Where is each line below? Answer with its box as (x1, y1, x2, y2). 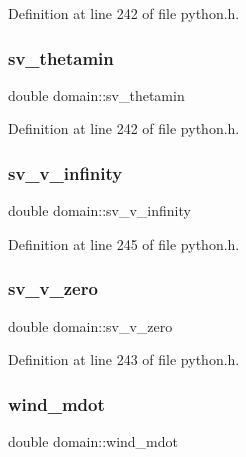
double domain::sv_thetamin (8, 84, 185, 105)
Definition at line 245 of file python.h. (8, 233, 240, 254)
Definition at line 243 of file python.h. (8, 349, 240, 370)
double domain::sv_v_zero (8, 315, 173, 336)
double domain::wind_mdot (8, 431, 178, 452)
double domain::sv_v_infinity (8, 200, 191, 221)
